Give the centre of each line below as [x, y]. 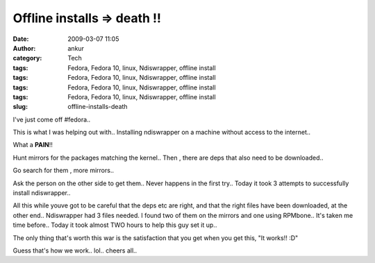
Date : [21, 39]
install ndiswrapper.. [42, 193]
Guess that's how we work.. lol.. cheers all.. [75, 251]
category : [27, 58]
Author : [24, 48]
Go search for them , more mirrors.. [64, 171]
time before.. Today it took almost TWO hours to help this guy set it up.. [115, 225]
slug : [20, 107]
